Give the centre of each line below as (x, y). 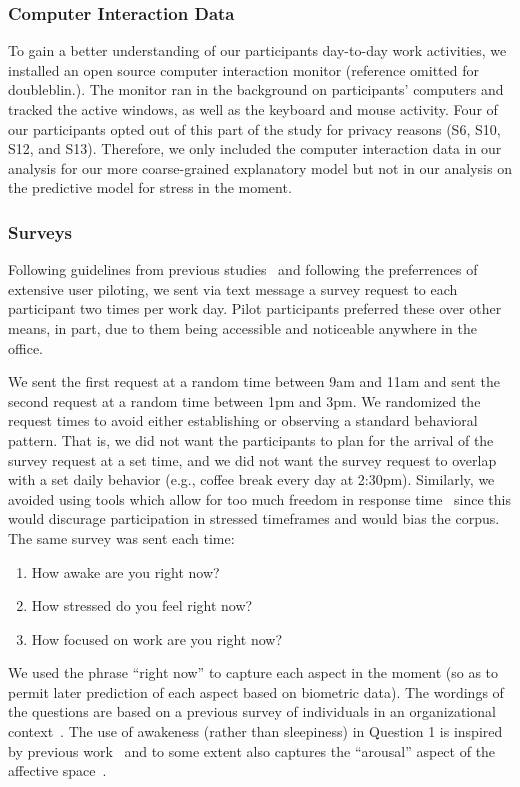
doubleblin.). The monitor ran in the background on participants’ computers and (256, 89)
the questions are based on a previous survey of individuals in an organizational (252, 711)
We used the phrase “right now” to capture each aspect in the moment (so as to (253, 672)
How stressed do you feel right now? (142, 605)
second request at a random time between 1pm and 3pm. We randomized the (244, 400)
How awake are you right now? (125, 571)
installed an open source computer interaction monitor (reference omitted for (243, 69)
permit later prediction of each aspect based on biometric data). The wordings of (256, 691)
